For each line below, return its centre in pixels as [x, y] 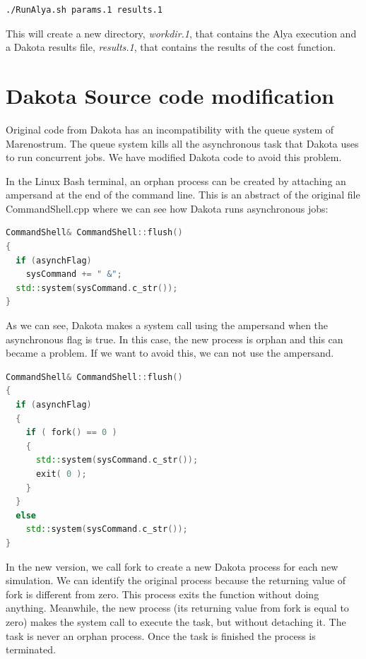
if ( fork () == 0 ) [71, 433]
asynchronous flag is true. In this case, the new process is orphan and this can [175, 339]
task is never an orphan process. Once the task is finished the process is [161, 635]
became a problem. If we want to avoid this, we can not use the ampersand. [170, 353]
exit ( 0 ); [61, 474]
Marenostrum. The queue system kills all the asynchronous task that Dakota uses [182, 143]
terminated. [31, 649]
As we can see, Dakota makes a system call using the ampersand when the [167, 325]
